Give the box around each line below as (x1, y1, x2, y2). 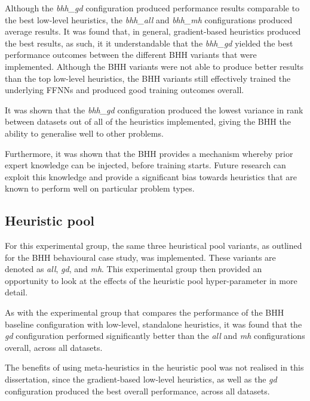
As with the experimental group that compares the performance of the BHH (5, 306, 284, 319)
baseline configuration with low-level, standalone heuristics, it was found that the (5, 317, 302, 330)
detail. (5, 286, 28, 298)
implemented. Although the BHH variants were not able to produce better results (5, 60, 303, 72)
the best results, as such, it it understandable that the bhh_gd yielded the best (5, 36, 293, 49)
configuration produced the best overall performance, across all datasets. (5, 384, 270, 397)
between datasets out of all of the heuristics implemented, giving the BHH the (5, 115, 291, 128)
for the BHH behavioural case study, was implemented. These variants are (5, 251, 276, 263)
